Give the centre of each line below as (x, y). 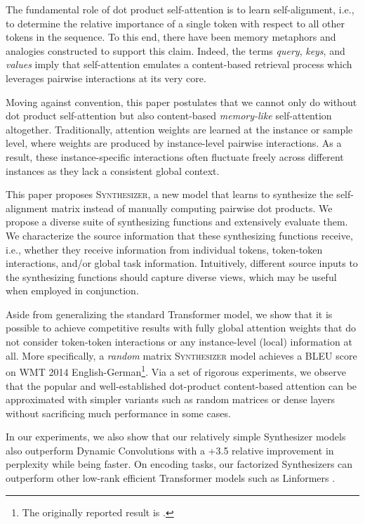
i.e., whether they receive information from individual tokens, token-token (164, 249)
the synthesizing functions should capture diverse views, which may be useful (171, 276)
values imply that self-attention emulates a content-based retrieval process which (179, 64)
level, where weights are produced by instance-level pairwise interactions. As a (174, 143)
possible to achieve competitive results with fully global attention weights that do (181, 328)
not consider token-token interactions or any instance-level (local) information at (179, 342)
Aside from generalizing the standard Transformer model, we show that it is (169, 314)
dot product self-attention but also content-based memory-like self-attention (169, 116)
